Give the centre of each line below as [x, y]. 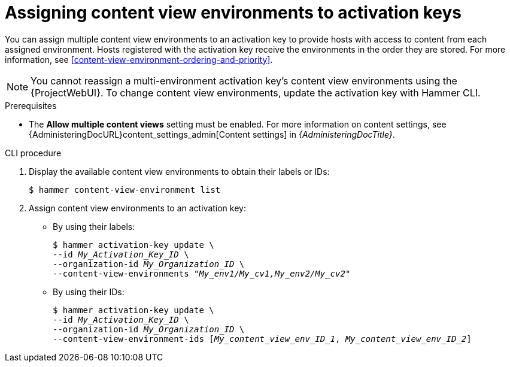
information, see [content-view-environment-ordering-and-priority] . [139, 59]
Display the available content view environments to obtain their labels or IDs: [179, 171]
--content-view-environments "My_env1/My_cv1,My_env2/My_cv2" [202, 273]
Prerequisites [31, 105]
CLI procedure [33, 153]
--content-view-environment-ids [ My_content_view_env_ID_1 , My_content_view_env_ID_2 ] [262, 339]
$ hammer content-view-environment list [125, 189]
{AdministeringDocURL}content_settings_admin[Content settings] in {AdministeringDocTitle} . [212, 134]
